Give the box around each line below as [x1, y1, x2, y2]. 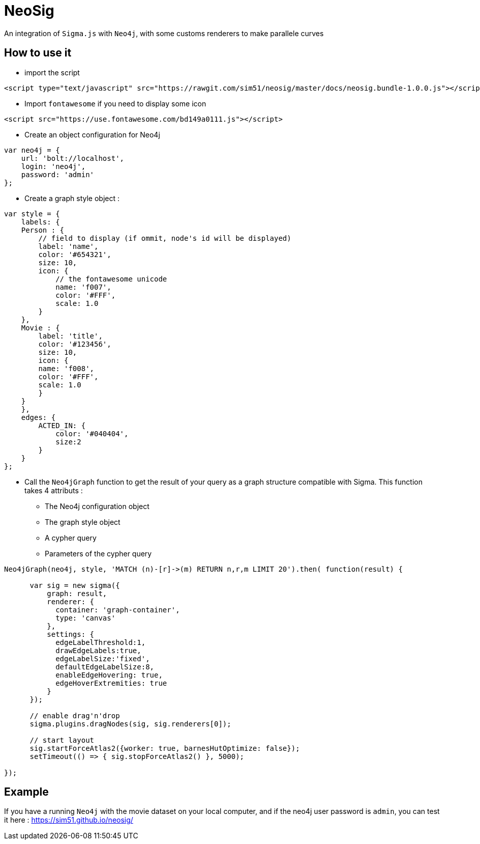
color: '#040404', [55, 429, 129, 438]
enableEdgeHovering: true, [55, 670, 163, 679]
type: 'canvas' [55, 613, 116, 622]
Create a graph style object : [24, 193, 120, 203]
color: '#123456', [38, 340, 111, 348]
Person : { [21, 226, 65, 234]
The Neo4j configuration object [45, 501, 149, 511]
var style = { [4, 209, 60, 218]
